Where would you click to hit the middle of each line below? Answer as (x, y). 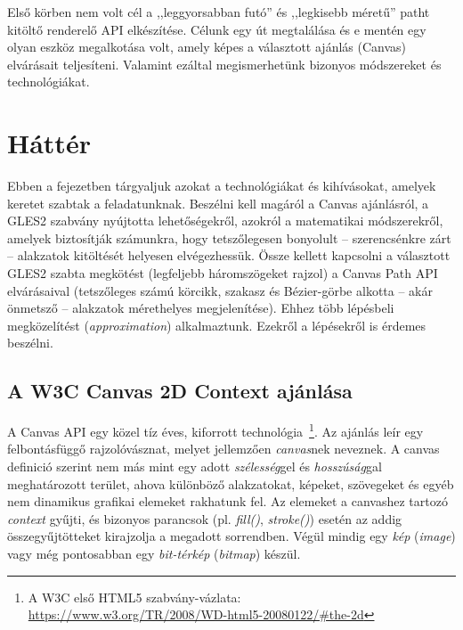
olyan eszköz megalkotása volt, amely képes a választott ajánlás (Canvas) (207, 47)
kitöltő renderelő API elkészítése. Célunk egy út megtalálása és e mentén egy (217, 29)
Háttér (49, 143)
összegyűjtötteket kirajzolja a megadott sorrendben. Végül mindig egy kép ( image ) (231, 536)
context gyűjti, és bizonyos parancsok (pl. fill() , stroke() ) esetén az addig (205, 518)
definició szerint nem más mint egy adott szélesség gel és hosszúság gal (195, 466)
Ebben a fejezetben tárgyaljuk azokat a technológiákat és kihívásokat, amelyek (222, 186)
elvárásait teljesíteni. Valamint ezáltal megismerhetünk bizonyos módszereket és (224, 64)
